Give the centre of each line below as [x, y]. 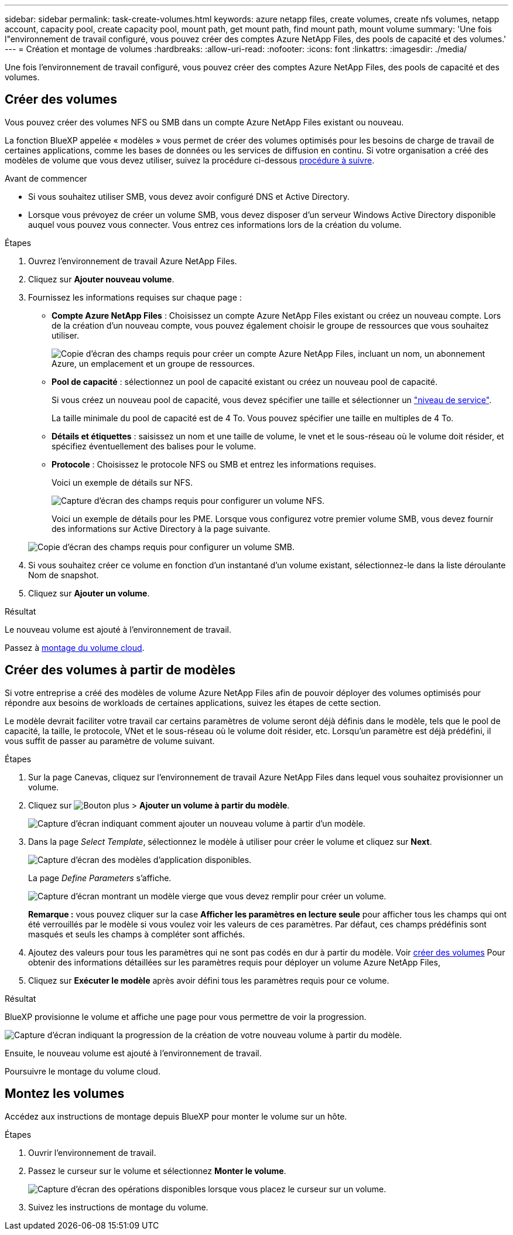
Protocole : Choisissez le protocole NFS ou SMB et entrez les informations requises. [214, 464]
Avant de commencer [46, 178]
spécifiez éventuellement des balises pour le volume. [154, 446]
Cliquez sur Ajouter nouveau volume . [101, 279]
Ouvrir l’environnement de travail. [92, 1152]
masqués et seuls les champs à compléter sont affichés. [137, 934]
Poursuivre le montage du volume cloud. [83, 1071]
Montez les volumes [65, 1094]
